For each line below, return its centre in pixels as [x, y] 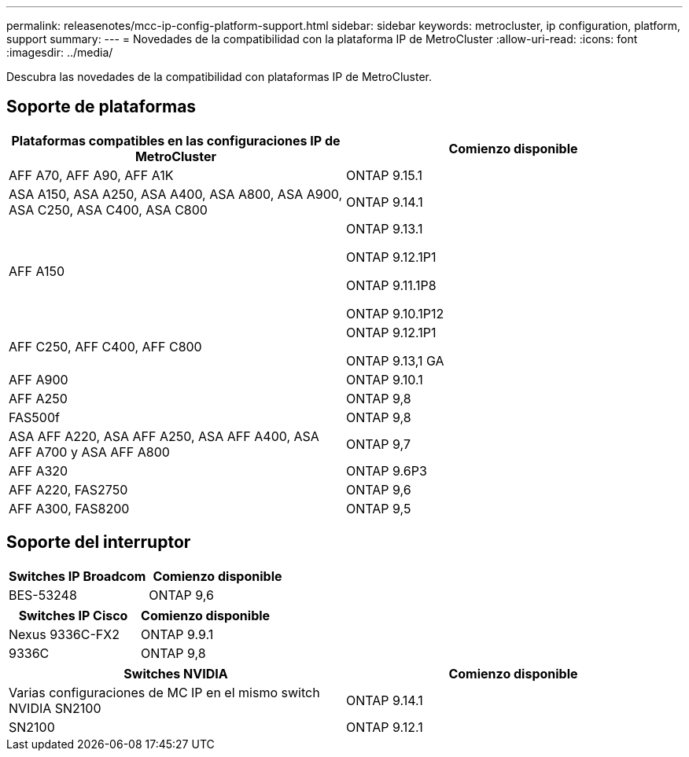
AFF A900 [39, 379]
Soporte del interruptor [99, 542]
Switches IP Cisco [73, 615]
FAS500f [34, 417]
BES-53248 [43, 595]
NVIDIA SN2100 [55, 708]
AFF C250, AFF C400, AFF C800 [105, 346]
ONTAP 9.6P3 [387, 470]
